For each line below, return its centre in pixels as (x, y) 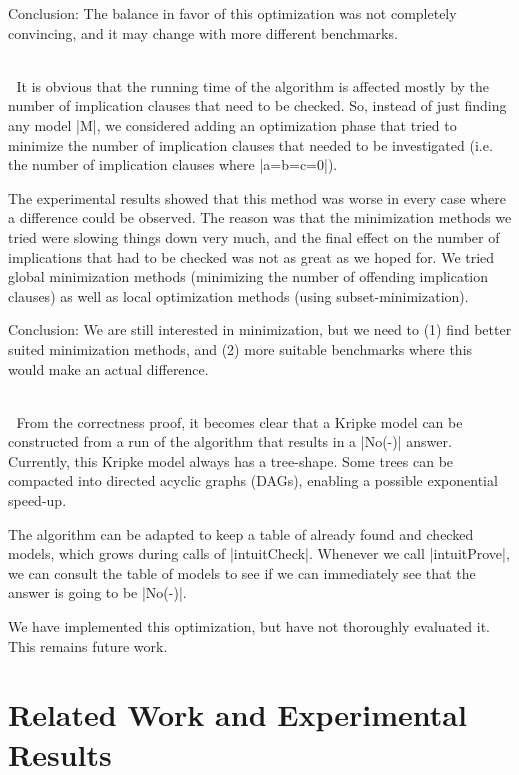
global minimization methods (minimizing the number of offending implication (248, 276)
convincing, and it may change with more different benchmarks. (203, 32)
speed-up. (37, 500)
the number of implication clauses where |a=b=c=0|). (173, 164)
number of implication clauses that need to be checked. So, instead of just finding (257, 105)
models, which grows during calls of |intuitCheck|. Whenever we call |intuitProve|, (259, 553)
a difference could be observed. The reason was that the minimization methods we (260, 217)
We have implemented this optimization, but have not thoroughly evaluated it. (249, 626)
